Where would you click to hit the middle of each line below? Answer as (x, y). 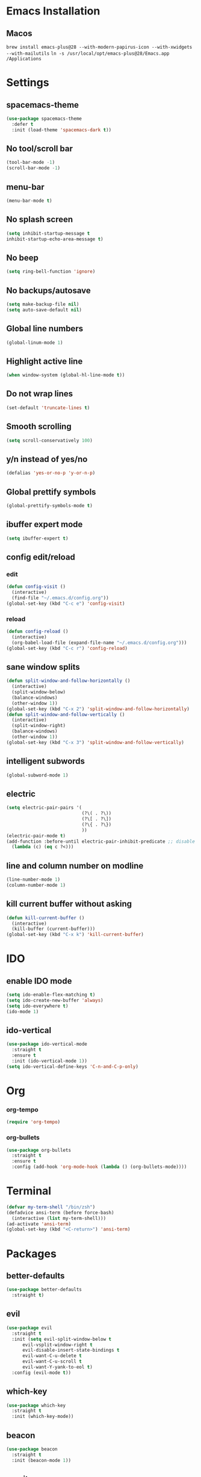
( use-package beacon (32, 1449)
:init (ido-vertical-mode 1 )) (49, 1061)
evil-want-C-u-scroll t (52, 1362)
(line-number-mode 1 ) (33, 880)
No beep (23, 258)
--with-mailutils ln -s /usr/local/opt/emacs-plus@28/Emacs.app (88, 54)
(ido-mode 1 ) (23, 1011)
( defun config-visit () (36, 587)
